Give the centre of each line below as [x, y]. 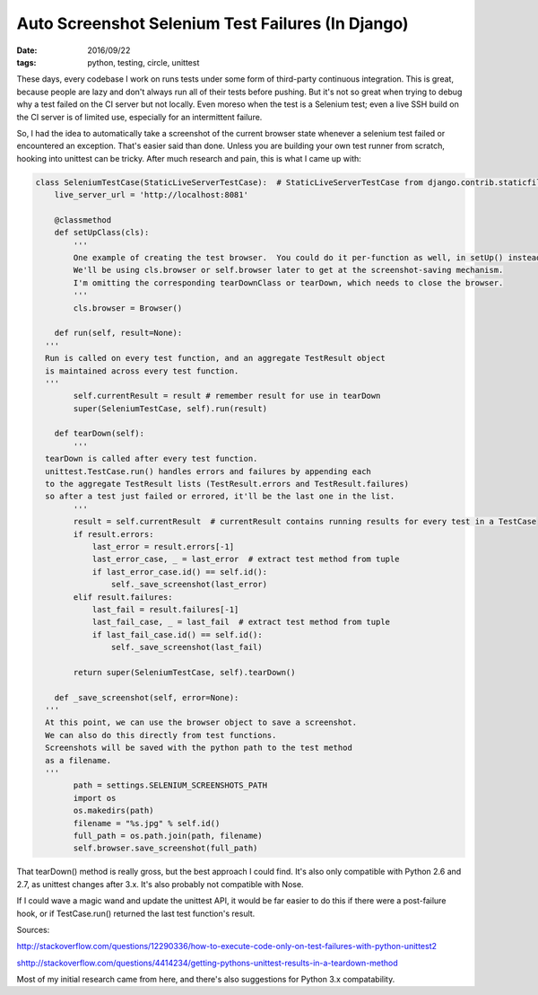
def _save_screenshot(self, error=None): [147, 697]
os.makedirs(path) [113, 811]
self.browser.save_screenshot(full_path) [165, 848]
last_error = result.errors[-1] [163, 546]
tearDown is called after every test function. [152, 459]
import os [95, 798]
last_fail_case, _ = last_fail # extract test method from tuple [241, 622]
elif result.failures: [123, 597]
